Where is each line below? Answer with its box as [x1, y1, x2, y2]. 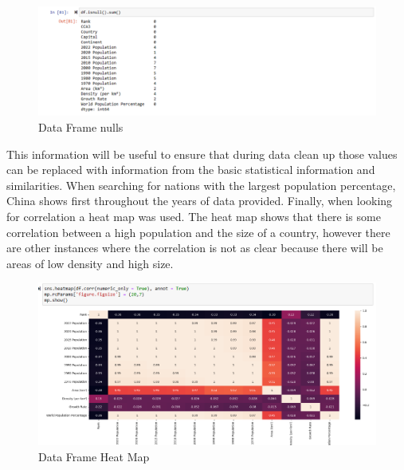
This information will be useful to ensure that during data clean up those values [6, 145, 398, 162]
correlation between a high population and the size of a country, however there [6, 223, 390, 240]
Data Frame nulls [38, 119, 124, 136]
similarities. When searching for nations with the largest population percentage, [6, 176, 396, 193]
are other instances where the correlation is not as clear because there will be [6, 239, 383, 256]
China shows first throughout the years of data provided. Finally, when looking [6, 192, 393, 209]
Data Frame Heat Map [38, 448, 150, 464]
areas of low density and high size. [6, 255, 174, 271]
